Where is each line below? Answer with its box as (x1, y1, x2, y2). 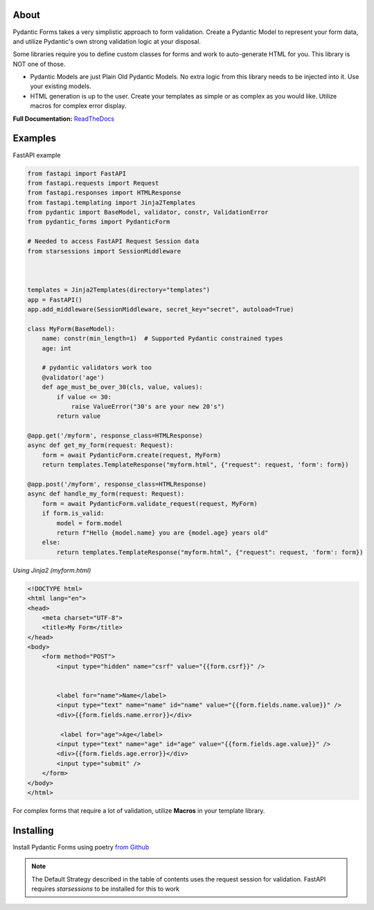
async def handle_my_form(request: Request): (27, 490, 185, 498)
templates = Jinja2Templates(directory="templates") (27, 286, 211, 294)
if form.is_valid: (42, 509, 105, 517)
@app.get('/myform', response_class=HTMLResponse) (27, 432, 204, 440)
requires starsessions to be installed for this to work (31, 885, 180, 893)
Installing (12, 825, 55, 836)
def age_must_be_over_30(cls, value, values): (42, 383, 204, 391)
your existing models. (30, 82, 91, 90)
